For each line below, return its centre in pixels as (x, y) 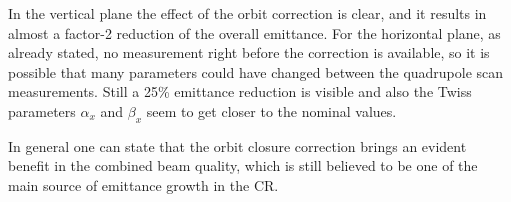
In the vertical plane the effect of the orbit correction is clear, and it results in (247, 13)
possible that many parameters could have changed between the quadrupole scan (256, 71)
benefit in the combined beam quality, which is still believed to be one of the (243, 165)
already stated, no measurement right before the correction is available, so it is (249, 52)
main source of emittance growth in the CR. (143, 184)
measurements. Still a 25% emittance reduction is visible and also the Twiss (240, 91)
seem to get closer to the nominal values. (271, 110)
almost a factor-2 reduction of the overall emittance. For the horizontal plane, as (254, 32)
